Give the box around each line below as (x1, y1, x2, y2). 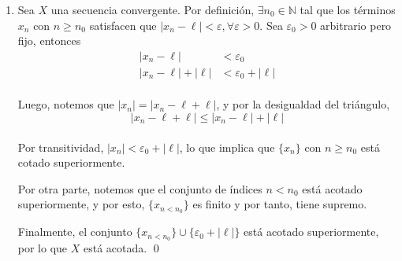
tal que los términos (300, 2, 396, 17)
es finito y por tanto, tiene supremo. (192, 196, 367, 212)
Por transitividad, (17, 138, 104, 155)
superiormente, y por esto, (17, 196, 145, 212)
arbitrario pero (320, 17, 392, 33)
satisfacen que (89, 17, 157, 33)
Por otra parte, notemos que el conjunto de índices (17, 180, 262, 197)
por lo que (17, 240, 68, 256)
